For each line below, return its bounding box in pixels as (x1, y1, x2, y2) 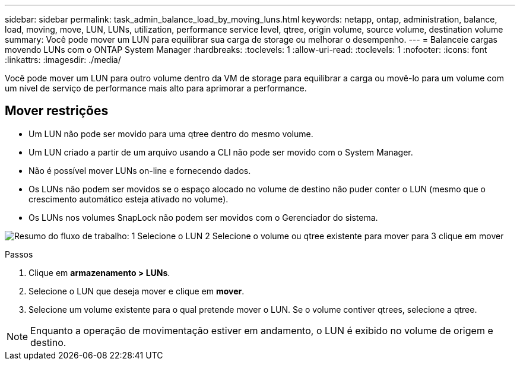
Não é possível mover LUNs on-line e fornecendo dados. (28, 165, 251, 176)
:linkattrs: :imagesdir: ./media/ (5, 55, 121, 65)
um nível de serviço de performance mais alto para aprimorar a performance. (5, 83, 307, 93)
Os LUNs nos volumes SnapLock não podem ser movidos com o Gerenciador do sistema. (28, 212, 378, 223)
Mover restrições (5, 103, 109, 119)
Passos (5, 249, 33, 259)
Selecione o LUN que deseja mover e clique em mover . (28, 285, 245, 296)
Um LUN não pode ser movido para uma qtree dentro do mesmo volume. (28, 128, 313, 139)
